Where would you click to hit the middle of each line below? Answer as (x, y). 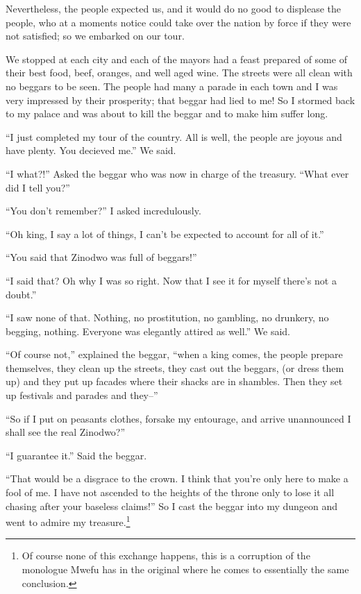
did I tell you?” (38, 187)
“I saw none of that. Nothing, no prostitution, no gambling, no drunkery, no (167, 317)
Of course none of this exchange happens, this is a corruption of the (166, 555)
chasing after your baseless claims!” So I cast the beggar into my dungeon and (172, 506)
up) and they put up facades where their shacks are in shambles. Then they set (174, 381)
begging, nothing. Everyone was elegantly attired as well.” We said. (148, 331)
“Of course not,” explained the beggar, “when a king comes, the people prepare (174, 354)
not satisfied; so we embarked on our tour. (95, 36)
